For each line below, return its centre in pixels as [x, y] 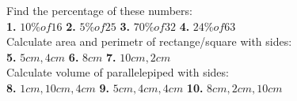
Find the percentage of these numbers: [99, 10]
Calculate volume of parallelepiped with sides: [118, 72]
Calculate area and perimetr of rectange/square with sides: [149, 41]
